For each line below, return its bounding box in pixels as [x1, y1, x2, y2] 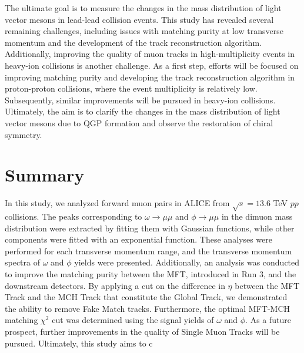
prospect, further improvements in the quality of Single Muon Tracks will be [5, 325, 280, 337]
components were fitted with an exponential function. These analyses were [5, 233, 272, 246]
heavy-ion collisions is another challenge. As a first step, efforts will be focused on [5, 59, 299, 71]
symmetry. [5, 128, 42, 140]
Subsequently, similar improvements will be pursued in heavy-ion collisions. [5, 93, 276, 106]
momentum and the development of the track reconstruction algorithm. [5, 36, 262, 48]
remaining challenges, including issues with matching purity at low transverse [5, 25, 283, 37]
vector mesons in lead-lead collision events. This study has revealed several [5, 13, 274, 25]
